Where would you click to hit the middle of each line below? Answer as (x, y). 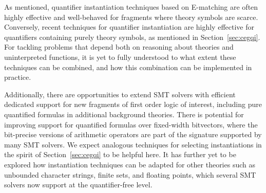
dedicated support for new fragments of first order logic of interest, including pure (133, 104)
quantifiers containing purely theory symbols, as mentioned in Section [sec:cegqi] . (132, 37)
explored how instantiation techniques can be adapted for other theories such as (130, 164)
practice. (18, 77)
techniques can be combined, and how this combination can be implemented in (128, 67)
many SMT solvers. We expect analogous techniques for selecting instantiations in (133, 144)
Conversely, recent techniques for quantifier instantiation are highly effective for (129, 27)
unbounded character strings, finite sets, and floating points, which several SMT (130, 174)
